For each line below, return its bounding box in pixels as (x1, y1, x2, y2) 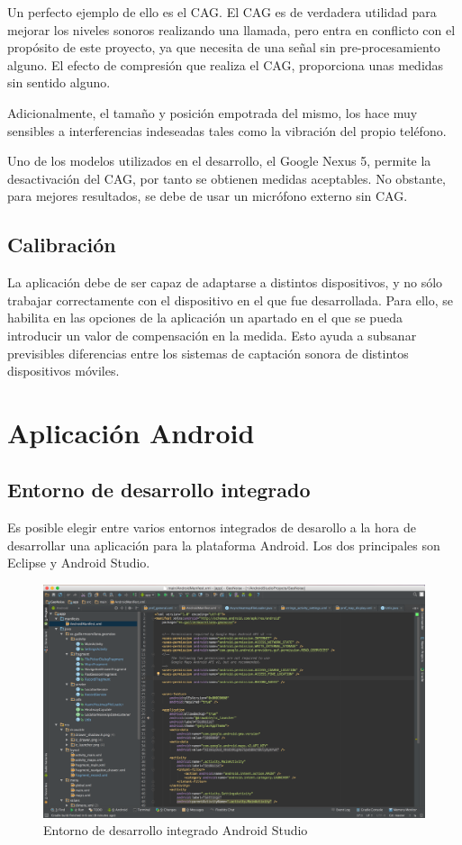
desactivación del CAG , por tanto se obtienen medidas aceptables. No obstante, (7, 168, 447, 187)
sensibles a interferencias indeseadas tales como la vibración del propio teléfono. (7, 121, 447, 140)
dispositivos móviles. (7, 361, 120, 380)
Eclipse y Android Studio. (7, 553, 150, 572)
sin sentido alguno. (7, 73, 111, 92)
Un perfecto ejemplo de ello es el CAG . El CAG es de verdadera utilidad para (7, 3, 437, 21)
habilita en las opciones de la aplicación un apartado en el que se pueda (7, 308, 403, 327)
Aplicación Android (7, 413, 255, 450)
